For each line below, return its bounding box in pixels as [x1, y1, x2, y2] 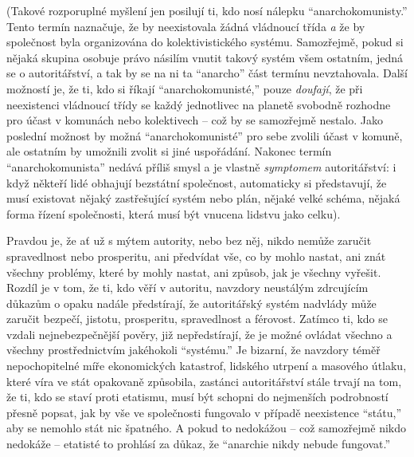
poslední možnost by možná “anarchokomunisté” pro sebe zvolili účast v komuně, [6, 127, 403, 144]
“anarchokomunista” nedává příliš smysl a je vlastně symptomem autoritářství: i [6, 158, 396, 175]
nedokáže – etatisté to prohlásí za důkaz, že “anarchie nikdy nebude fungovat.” [6, 435, 391, 452]
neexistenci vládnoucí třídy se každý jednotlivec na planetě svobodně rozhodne [6, 96, 391, 112]
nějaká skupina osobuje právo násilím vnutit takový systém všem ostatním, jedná [6, 49, 403, 65]
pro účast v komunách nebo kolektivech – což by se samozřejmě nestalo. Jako [6, 112, 384, 128]
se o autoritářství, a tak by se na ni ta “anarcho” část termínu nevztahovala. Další [6, 65, 408, 81]
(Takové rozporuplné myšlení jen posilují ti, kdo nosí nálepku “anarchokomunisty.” [6, 2, 408, 18]
